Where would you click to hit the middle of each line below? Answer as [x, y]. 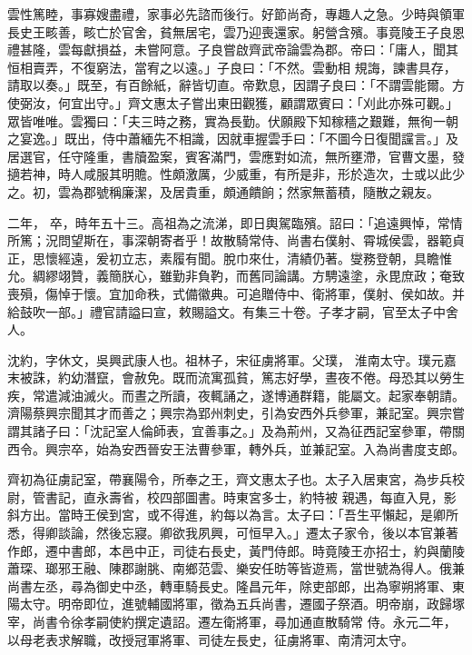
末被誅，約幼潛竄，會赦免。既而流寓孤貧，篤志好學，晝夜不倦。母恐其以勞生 [236, 377]
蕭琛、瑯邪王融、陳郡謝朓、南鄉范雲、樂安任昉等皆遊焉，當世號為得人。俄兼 [236, 568]
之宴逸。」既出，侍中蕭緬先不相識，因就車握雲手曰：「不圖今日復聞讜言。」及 [233, 139]
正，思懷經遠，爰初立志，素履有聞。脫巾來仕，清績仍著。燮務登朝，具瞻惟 [230, 258]
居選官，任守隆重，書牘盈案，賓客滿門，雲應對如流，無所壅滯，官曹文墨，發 [236, 156]
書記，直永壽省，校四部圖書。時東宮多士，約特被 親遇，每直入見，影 [251, 496]
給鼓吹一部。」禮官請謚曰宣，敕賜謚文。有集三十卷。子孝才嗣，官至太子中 [226, 311]
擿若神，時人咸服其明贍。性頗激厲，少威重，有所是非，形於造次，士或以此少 [236, 174]
